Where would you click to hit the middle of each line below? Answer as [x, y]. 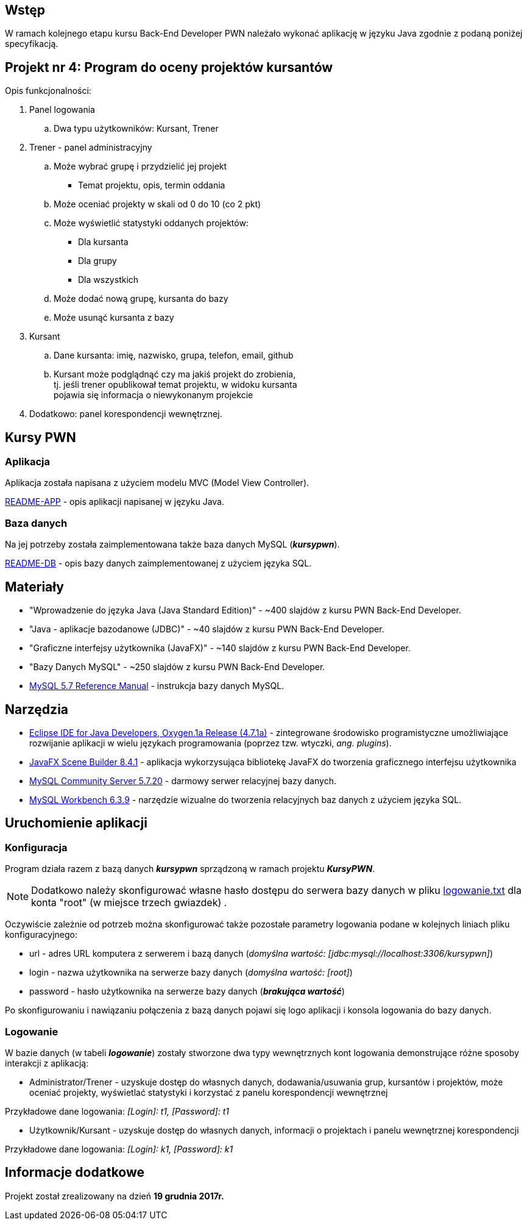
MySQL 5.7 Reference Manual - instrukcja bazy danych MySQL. [157, 686]
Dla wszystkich [108, 280]
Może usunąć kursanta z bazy [114, 318]
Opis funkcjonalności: [48, 91]
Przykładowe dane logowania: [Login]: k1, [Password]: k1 [119, 1149]
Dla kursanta [103, 242]
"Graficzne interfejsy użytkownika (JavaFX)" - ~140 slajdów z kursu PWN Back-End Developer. [220, 648]
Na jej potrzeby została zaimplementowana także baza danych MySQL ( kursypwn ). [172, 545]
